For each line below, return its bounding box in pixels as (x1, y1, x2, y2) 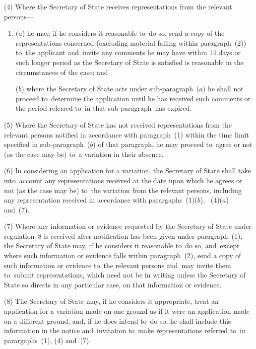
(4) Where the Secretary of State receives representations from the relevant (4, 1, 232, 11)
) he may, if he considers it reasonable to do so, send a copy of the (22, 28, 225, 38)
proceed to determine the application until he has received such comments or (15, 93, 251, 103)
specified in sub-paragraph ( (4, 139, 90, 149)
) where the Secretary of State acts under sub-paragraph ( (21, 83, 199, 94)
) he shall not (202, 83, 244, 94)
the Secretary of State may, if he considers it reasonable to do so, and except (4, 240, 240, 251)
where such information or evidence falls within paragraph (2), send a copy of (4, 250, 241, 261)
